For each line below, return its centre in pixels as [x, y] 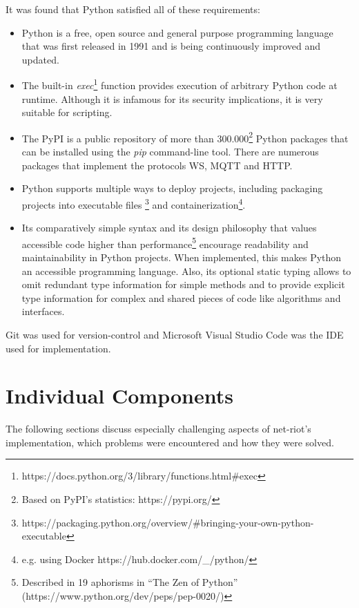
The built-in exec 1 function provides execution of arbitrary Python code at [179, 84]
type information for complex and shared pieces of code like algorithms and [181, 297]
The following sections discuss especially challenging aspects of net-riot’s [158, 429]
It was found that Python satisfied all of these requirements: [133, 9]
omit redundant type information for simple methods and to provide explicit [183, 284]
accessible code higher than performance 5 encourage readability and [165, 243]
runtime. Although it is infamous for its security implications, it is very [172, 98]
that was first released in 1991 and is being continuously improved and [171, 46]
